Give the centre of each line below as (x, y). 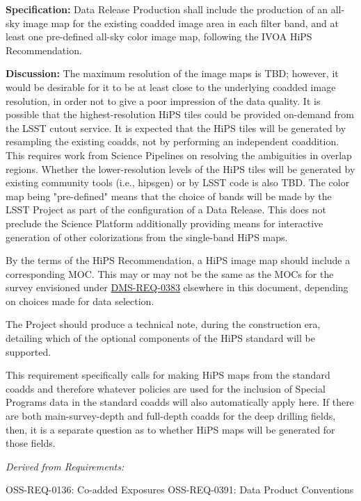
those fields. (31, 443)
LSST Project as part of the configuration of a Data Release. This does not (166, 210)
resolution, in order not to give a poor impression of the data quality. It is (163, 100)
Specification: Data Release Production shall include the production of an (167, 9)
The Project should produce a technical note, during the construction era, (163, 324)
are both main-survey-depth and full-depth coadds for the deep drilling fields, (171, 416)
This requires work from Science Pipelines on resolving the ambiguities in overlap (179, 155)
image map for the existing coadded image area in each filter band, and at (180, 23)
